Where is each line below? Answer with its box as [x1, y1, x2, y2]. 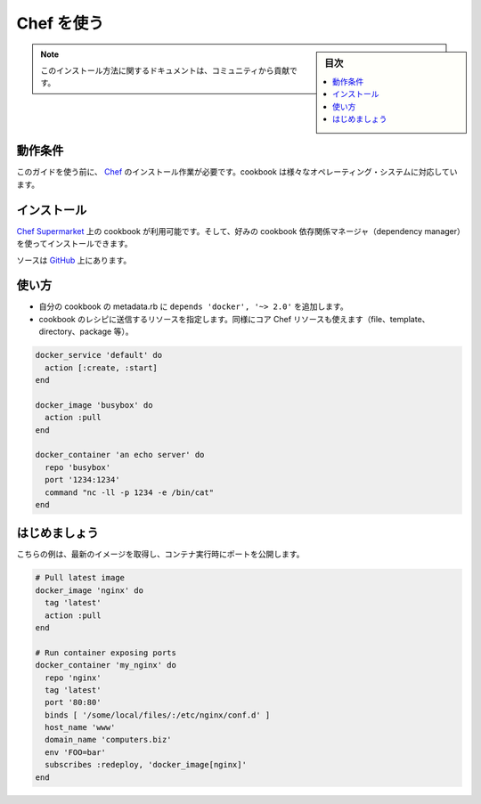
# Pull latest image [35, 573, 125, 583]
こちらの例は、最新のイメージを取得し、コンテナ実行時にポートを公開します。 [16, 548, 305, 560]
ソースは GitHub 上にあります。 [16, 255, 132, 265]
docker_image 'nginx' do [35, 585, 144, 596]
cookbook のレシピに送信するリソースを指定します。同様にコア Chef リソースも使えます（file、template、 [38, 313, 430, 324]
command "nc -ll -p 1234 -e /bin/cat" [45, 487, 214, 498]
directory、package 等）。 [38, 326, 134, 337]
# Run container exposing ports [35, 647, 177, 658]
